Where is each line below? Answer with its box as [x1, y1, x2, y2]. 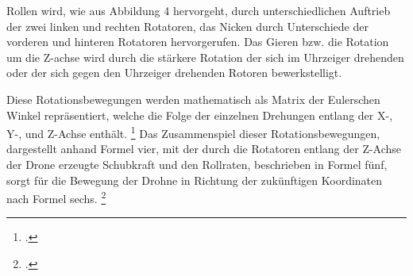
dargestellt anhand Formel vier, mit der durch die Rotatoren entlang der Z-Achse [6, 140, 402, 157]
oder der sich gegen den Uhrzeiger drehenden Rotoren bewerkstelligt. [6, 64, 342, 81]
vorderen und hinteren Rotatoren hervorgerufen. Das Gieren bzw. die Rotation [6, 33, 389, 50]
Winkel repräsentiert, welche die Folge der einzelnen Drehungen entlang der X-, [6, 106, 393, 123]
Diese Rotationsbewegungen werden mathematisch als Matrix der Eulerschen [6, 90, 380, 107]
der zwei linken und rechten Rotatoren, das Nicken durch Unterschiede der [6, 17, 369, 34]
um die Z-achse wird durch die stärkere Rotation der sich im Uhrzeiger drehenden [6, 48, 404, 65]
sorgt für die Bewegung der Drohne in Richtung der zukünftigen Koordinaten [6, 171, 383, 188]
